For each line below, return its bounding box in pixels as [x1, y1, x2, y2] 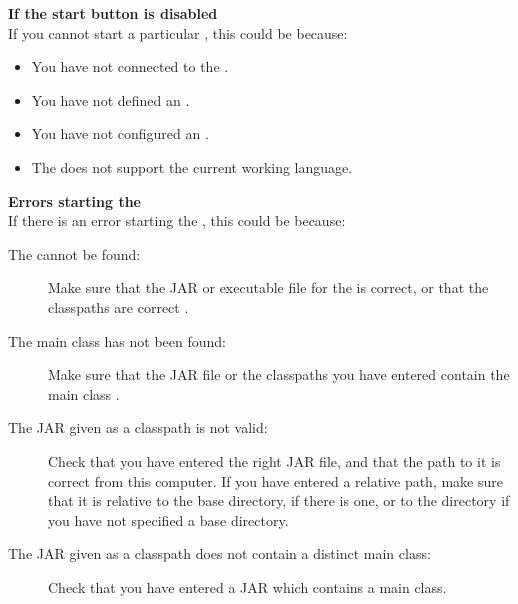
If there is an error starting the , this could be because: [8, 210, 346, 231]
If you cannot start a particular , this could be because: [8, 22, 348, 43]
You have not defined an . [31, 89, 190, 110]
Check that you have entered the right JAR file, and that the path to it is [48, 450, 501, 471]
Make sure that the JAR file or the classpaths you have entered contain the [48, 364, 510, 385]
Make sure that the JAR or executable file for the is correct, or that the [48, 277, 489, 298]
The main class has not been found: [8, 330, 227, 351]
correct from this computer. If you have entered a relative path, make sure [48, 470, 503, 491]
